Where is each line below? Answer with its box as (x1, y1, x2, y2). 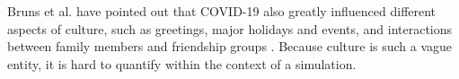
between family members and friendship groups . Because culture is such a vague (7, 37, 453, 56)
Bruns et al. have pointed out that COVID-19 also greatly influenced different (7, 2, 437, 20)
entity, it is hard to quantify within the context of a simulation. (7, 54, 357, 73)
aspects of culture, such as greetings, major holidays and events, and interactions (7, 19, 453, 38)
